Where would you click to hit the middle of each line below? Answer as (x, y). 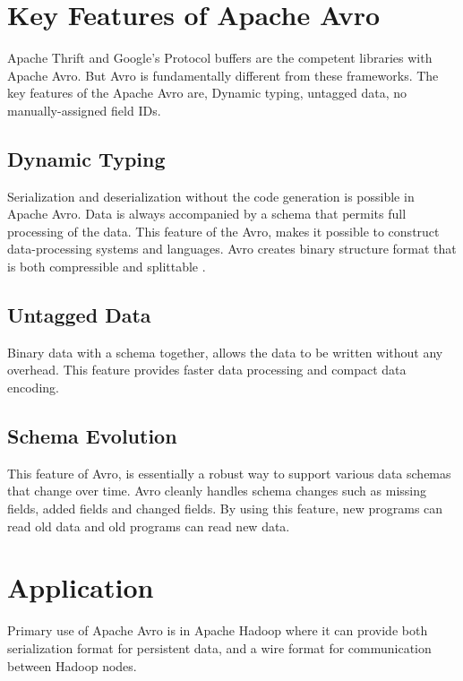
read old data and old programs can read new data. (149, 526)
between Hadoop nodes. (72, 665)
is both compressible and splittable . (107, 267)
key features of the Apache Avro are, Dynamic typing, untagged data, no (207, 93)
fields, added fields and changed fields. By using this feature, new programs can (225, 509)
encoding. (33, 388)
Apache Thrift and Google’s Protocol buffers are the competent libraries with (220, 58)
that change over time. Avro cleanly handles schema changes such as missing (217, 491)
